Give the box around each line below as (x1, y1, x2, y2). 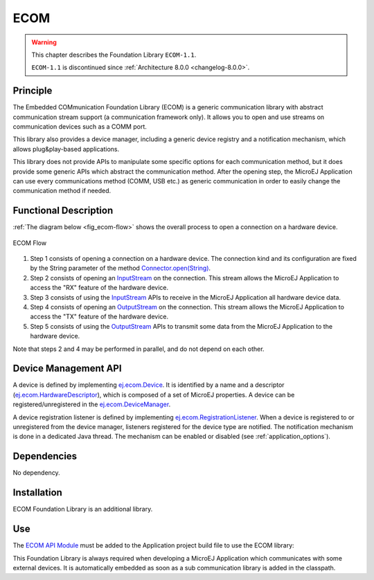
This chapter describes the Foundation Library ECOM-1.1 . (31, 51, 197, 59)
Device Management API (12, 363, 122, 374)
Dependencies (12, 451, 78, 462)
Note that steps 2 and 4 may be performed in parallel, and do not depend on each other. (12, 345, 265, 353)
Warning (31, 38, 57, 46)
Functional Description (12, 205, 114, 217)
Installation (12, 487, 62, 498)
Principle (12, 85, 53, 97)
